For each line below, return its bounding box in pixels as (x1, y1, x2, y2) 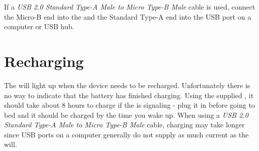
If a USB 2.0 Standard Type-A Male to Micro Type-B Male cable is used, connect (4, 2, 255, 12)
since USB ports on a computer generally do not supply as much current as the (4, 129, 249, 139)
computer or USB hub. (4, 21, 75, 32)
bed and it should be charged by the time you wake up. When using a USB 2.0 (4, 109, 248, 120)
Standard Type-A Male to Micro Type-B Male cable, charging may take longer (4, 119, 245, 130)
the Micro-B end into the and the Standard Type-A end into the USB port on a (4, 11, 251, 22)
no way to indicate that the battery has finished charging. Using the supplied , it (4, 90, 254, 100)
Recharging (4, 50, 84, 71)
